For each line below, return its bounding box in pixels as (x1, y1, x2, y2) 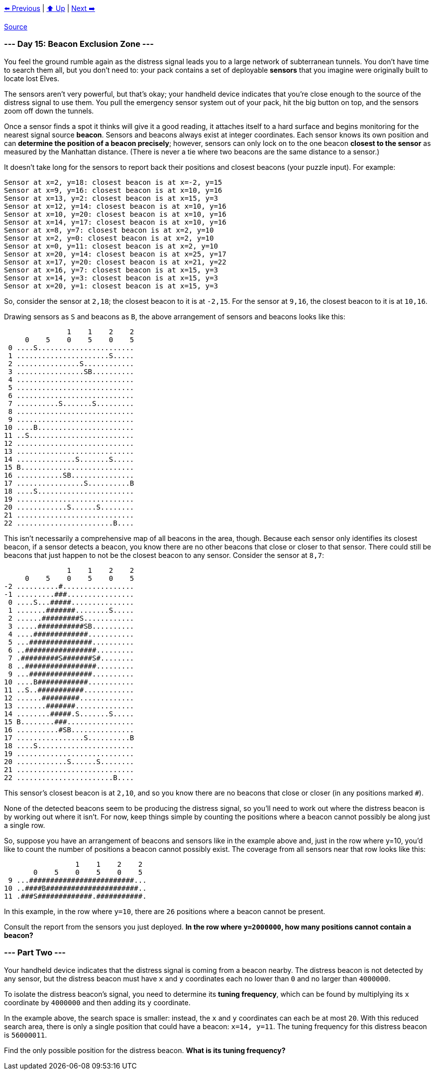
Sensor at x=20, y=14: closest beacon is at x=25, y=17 (4, 250, 226, 258)
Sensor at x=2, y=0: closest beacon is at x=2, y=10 (4, 234, 214, 242)
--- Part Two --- (4, 947, 66, 958)
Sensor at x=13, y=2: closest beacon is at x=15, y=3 (4, 194, 218, 202)
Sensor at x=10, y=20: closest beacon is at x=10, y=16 (4, 210, 226, 218)
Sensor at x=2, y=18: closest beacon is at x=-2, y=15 (4, 178, 222, 186)
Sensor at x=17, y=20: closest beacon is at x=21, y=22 (4, 258, 226, 266)
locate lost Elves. (4, 74, 60, 83)
